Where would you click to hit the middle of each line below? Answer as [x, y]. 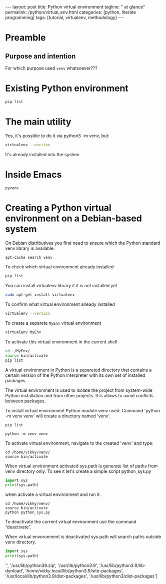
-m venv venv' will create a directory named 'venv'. [58, 416]
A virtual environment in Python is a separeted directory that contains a [78, 370]
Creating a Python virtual [58, 207]
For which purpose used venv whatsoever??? [51, 68]
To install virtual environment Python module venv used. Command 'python [83, 410]
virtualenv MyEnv [23, 332]
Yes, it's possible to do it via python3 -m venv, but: [57, 136]
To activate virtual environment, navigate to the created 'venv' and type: [79, 443]
